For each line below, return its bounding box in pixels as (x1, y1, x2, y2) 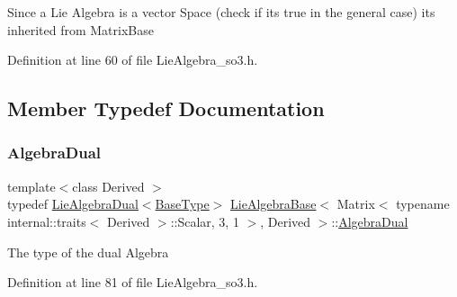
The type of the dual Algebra (7, 242, 169, 261)
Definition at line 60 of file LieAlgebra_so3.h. (7, 50, 258, 69)
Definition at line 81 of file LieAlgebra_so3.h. (7, 273, 258, 292)
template (7, 176, 56, 195)
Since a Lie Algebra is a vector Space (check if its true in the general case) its (7, 3, 435, 21)
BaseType (155, 194, 210, 213)
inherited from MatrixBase (7, 20, 154, 39)
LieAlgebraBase (230, 194, 317, 213)
